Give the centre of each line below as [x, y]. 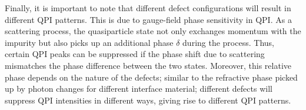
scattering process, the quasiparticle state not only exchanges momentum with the [153, 31]
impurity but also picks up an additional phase [89, 42]
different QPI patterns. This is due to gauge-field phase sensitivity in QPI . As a [148, 19]
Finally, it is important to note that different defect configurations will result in [148, 8]
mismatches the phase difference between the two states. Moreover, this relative [148, 65]
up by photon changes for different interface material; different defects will [139, 89]
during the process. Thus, [228, 42]
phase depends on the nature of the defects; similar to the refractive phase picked [151, 77]
